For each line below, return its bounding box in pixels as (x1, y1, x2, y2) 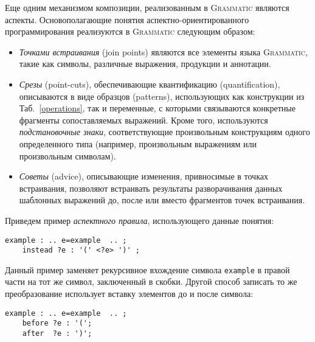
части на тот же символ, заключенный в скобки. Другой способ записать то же (5, 275, 297, 288)
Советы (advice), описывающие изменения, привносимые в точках (19, 170, 268, 183)
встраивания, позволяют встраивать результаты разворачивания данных (19, 181, 283, 194)
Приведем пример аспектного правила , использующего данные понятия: (5, 214, 274, 226)
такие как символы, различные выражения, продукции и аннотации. (19, 57, 271, 70)
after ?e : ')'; (22, 329, 92, 338)
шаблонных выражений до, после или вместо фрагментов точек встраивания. (19, 194, 305, 206)
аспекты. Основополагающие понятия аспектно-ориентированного (5, 13, 249, 26)
